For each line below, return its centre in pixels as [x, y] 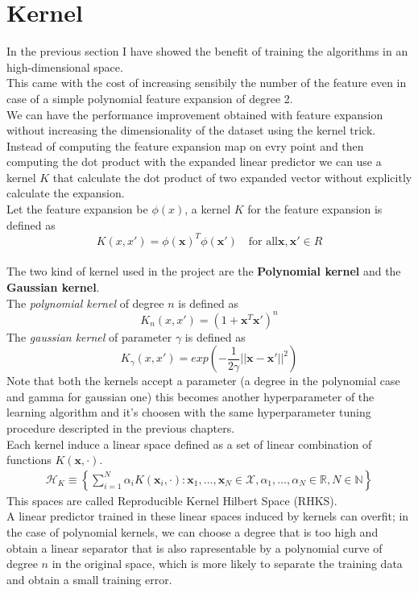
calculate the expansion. [66, 193]
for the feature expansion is [315, 209]
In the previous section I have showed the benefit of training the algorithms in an [207, 51]
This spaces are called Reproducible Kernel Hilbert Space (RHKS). [172, 500]
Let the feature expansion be [77, 209]
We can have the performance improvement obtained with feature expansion [195, 114]
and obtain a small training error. [89, 579]
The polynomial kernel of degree [85, 303]
